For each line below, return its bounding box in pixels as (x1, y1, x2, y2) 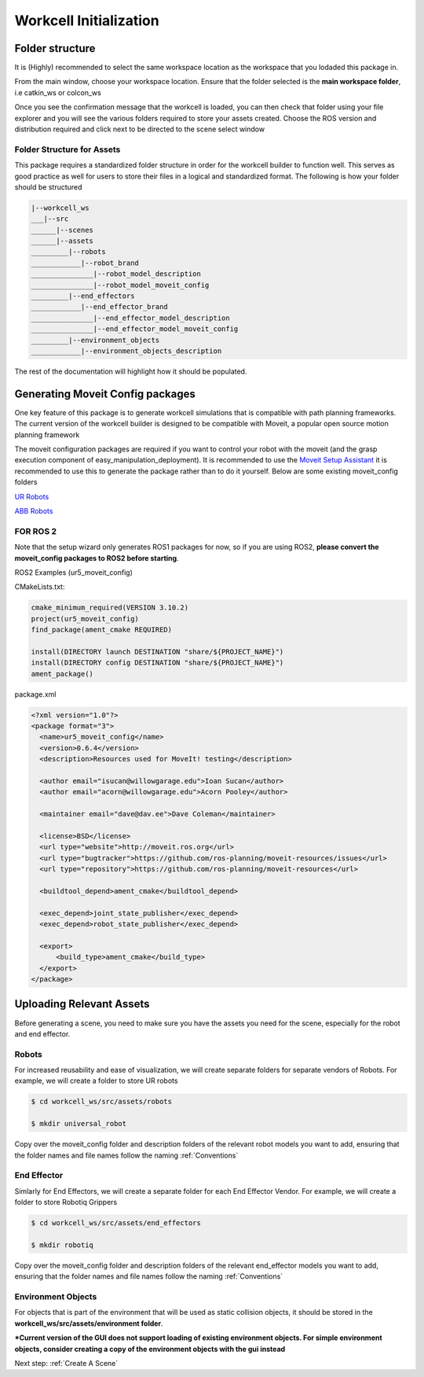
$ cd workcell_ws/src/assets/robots (31, 1097, 173, 1106)
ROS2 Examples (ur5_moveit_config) (14, 567, 133, 577)
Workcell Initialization (14, 12, 160, 29)
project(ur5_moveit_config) (31, 614, 139, 623)
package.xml (14, 689, 57, 699)
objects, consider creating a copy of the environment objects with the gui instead (14, 1344, 286, 1353)
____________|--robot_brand (31, 258, 139, 267)
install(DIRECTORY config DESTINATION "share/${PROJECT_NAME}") (31, 658, 284, 668)
